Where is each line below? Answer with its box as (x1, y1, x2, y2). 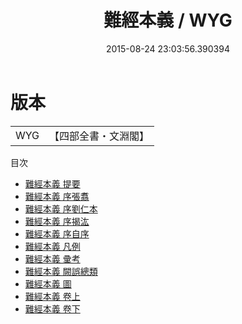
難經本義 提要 (24, 177, 81, 190)
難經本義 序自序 (24, 227, 90, 240)
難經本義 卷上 (24, 290, 81, 302)
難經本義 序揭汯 (24, 215, 90, 227)
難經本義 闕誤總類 (24, 265, 98, 277)
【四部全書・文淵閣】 (49, 129, 150, 143)
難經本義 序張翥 (24, 190, 90, 202)
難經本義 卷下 (24, 302, 81, 315)
